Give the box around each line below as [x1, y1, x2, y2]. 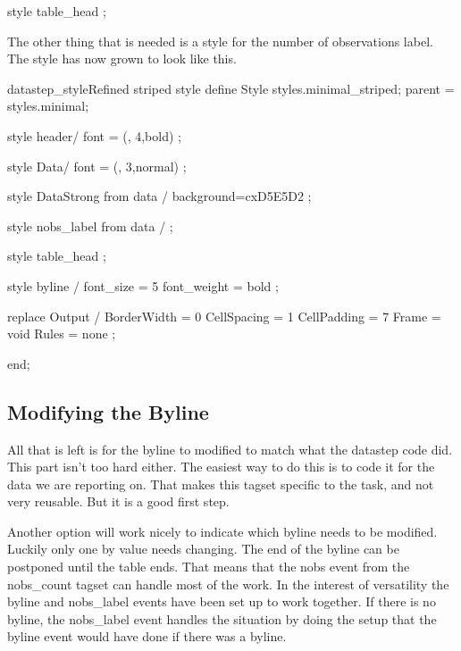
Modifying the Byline [7, 397, 209, 425]
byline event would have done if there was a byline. [7, 627, 287, 646]
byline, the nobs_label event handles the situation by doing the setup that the [7, 609, 437, 628]
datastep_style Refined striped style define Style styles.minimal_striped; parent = [7, 79, 455, 97]
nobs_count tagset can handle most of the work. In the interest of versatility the [7, 574, 449, 593]
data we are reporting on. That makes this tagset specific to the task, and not [7, 474, 434, 493]
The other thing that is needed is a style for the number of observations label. [7, 31, 433, 50]
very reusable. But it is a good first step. [7, 492, 230, 511]
